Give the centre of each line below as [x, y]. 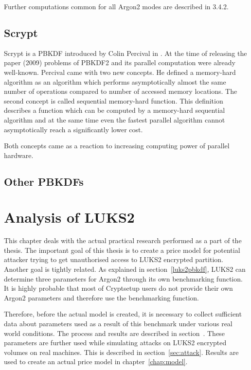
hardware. [19, 155]
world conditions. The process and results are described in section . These [114, 333]
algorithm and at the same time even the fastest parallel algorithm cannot [115, 119]
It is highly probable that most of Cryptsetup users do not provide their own [118, 288]
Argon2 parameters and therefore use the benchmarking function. [101, 297]
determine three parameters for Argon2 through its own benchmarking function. [123, 278]
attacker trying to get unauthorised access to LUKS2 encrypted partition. [114, 259]
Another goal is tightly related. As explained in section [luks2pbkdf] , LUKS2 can [125, 269]
